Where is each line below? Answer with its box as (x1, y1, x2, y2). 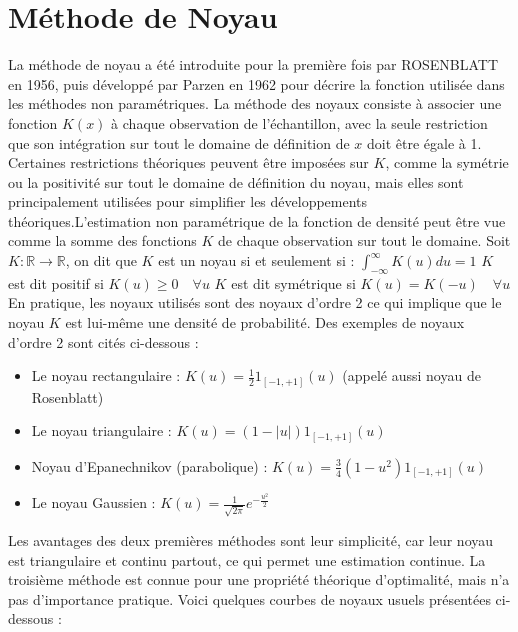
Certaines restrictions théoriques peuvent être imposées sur (8, 152, 369, 173)
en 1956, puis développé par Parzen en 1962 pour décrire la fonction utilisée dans (8, 73, 505, 94)
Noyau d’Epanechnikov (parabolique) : (31, 455, 268, 476)
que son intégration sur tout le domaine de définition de (8, 132, 350, 153)
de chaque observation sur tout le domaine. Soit (218, 230, 511, 251)
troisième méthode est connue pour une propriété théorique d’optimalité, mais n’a (8, 569, 510, 590)
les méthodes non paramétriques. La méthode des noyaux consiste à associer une (8, 93, 502, 114)
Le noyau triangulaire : (31, 420, 172, 441)
